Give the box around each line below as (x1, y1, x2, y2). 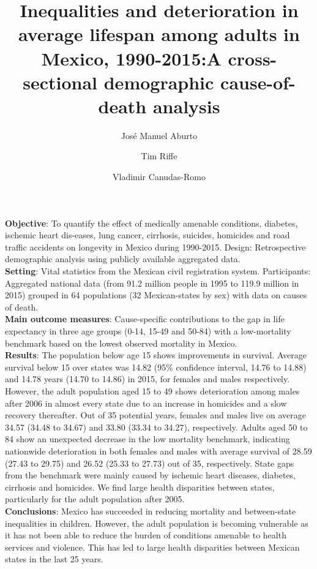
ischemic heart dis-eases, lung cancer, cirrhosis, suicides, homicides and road (5, 228, 290, 241)
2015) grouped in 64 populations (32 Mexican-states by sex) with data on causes (5, 288, 307, 301)
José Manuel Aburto (121, 129, 198, 141)
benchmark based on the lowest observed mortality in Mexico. (5, 336, 237, 349)
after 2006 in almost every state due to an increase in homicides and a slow (5, 396, 287, 409)
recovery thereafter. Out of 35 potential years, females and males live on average (5, 409, 306, 421)
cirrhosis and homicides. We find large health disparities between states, (5, 480, 275, 493)
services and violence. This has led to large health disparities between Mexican (5, 540, 300, 553)
